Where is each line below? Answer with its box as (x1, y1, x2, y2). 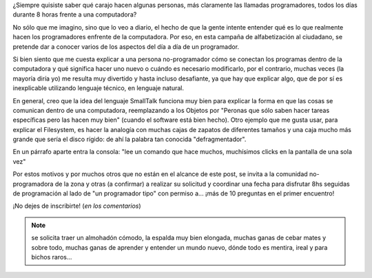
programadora (12, 180, 54, 188)
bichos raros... (31, 253, 72, 261)
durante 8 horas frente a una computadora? (12, 10, 137, 19)
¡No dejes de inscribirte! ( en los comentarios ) (12, 202, 141, 210)
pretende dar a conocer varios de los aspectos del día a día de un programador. (12, 42, 240, 51)
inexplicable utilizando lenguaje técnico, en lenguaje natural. (12, 84, 184, 92)
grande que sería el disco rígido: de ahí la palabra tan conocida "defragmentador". (12, 135, 247, 144)
